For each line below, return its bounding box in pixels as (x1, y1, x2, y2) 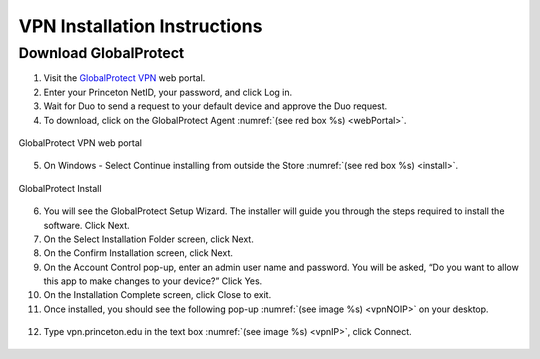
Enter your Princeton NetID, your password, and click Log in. (43, 86, 293, 98)
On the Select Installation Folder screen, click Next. (43, 233, 254, 245)
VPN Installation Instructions (18, 15, 263, 37)
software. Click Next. (43, 219, 130, 231)
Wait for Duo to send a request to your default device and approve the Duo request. (43, 100, 388, 112)
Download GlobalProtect (18, 44, 185, 62)
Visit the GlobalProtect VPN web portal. (43, 72, 206, 84)
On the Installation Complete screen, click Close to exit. (43, 289, 272, 301)
